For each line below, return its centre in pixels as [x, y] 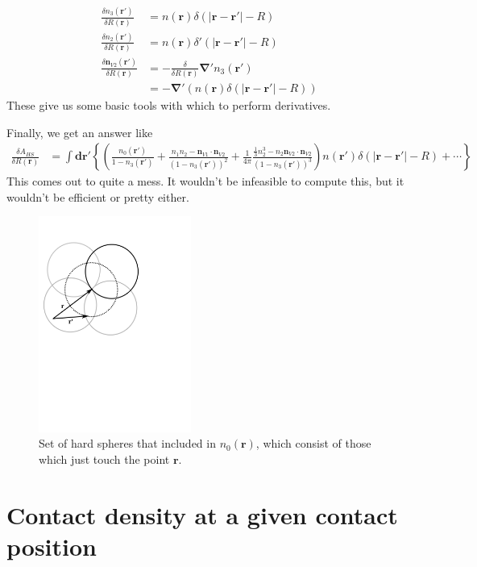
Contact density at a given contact [202, 514]
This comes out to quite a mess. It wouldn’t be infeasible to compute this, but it [205, 181]
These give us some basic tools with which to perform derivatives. [169, 105]
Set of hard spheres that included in [127, 443]
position [52, 546]
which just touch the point [104, 459]
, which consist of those [313, 443]
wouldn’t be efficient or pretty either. [98, 196]
